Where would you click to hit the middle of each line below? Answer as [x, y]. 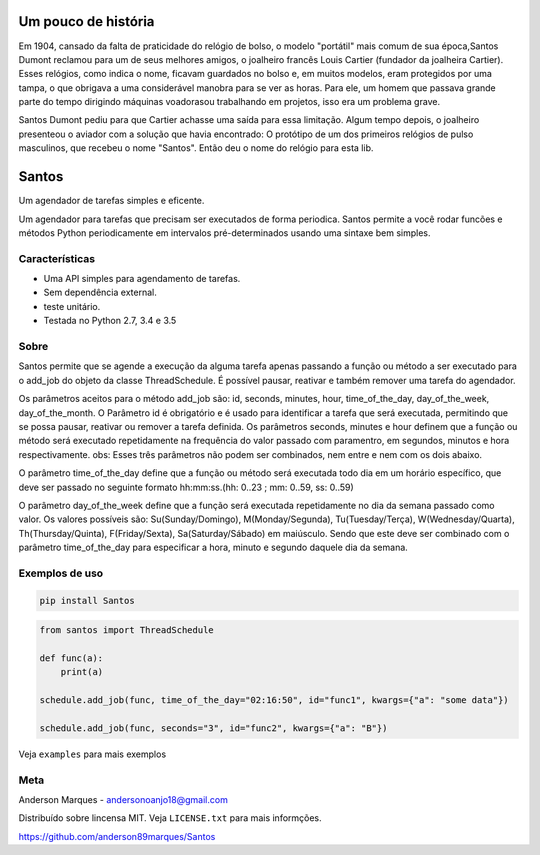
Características [56, 258]
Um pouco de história [86, 21]
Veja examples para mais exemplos [92, 754]
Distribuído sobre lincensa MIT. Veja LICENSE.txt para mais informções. [170, 818]
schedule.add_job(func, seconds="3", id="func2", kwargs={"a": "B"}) [213, 728]
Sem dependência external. [100, 292]
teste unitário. [72, 306]
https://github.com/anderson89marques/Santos [117, 836]
